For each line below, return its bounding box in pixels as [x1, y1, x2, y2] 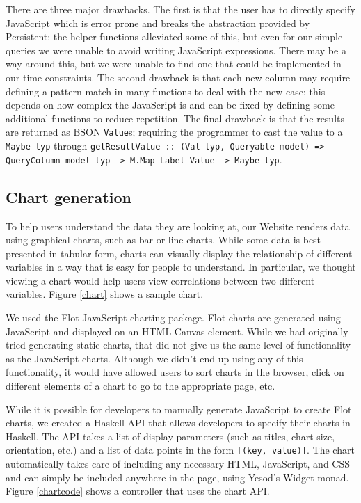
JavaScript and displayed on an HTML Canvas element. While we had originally [6, 324, 348, 338]
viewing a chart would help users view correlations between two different [6, 273, 315, 287]
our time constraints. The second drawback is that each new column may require [6, 70, 351, 84]
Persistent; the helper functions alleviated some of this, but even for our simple [6, 29, 343, 44]
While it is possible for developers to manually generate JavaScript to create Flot [6, 401, 352, 416]
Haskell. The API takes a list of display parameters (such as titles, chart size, [6, 429, 335, 443]
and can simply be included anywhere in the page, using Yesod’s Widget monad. [6, 470, 349, 484]
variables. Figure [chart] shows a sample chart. [6, 287, 204, 301]
